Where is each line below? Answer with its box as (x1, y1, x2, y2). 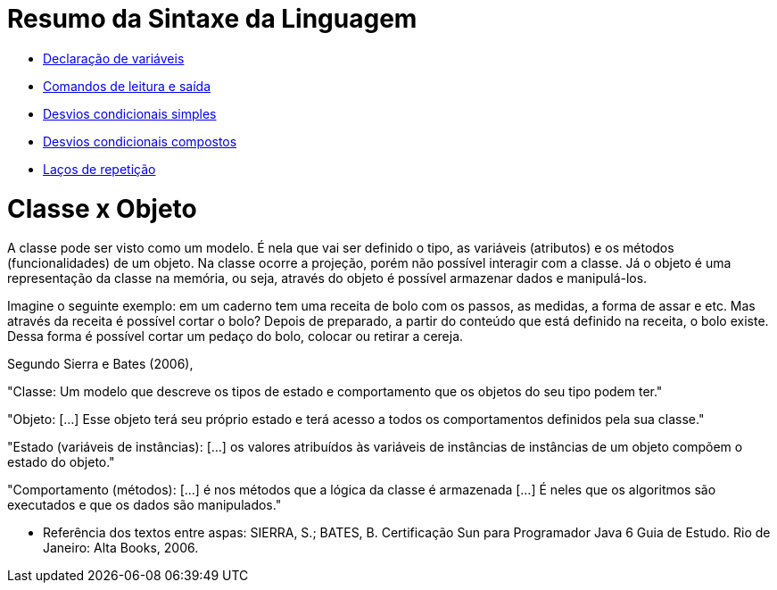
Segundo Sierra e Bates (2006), (7, 356, 194, 372)
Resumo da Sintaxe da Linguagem (7, 4, 417, 34)
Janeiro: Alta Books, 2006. (43, 540, 199, 556)
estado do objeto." (7, 454, 115, 470)
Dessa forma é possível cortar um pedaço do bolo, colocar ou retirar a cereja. (7, 328, 464, 345)
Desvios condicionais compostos (43, 133, 237, 149)
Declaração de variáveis (43, 50, 185, 66)
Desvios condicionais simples (43, 105, 217, 121)
